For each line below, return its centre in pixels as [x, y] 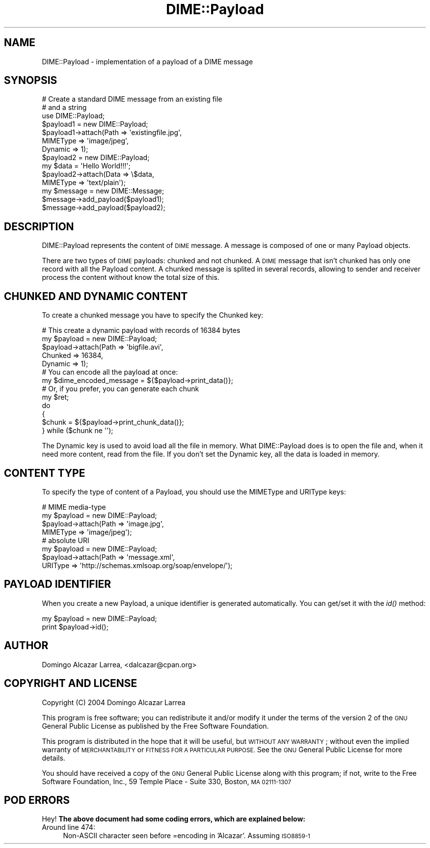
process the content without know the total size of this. [131, 277]
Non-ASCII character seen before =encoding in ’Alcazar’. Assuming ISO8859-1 [187, 836]
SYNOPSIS [31, 81]
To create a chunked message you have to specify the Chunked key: [153, 315]
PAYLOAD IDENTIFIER [58, 584]
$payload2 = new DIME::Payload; [96, 158]
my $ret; [55, 397]
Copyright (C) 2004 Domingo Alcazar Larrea [114, 702]
